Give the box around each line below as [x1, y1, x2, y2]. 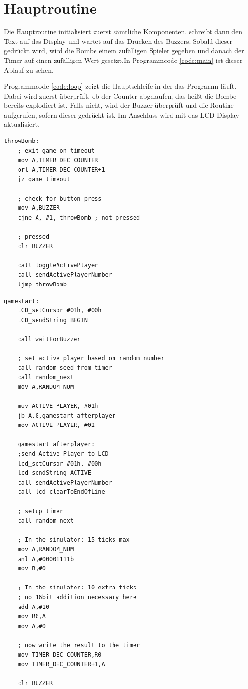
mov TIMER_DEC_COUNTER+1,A [18, 661, 105, 668]
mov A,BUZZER [18, 204, 60, 212]
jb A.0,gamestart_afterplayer [18, 412, 116, 419]
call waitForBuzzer [18, 335, 81, 343]
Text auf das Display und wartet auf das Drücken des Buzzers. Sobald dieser [4, 36, 233, 46]
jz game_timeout [18, 176, 71, 183]
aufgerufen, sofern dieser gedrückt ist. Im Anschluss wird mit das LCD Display [4, 109, 239, 120]
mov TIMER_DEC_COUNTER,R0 [18, 651, 102, 658]
